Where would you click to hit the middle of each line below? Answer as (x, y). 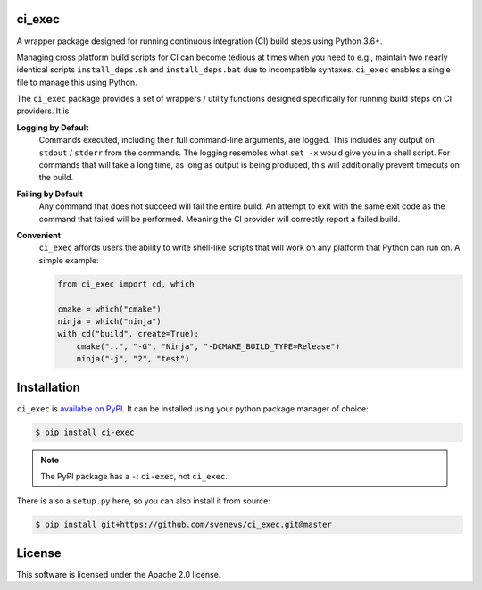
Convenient (39, 235)
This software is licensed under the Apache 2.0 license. (119, 574)
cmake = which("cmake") (110, 309)
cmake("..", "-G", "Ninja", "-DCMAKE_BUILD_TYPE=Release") (208, 346)
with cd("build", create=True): (129, 334)
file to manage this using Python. (77, 82)
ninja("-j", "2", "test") (133, 359)
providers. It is (43, 111)
